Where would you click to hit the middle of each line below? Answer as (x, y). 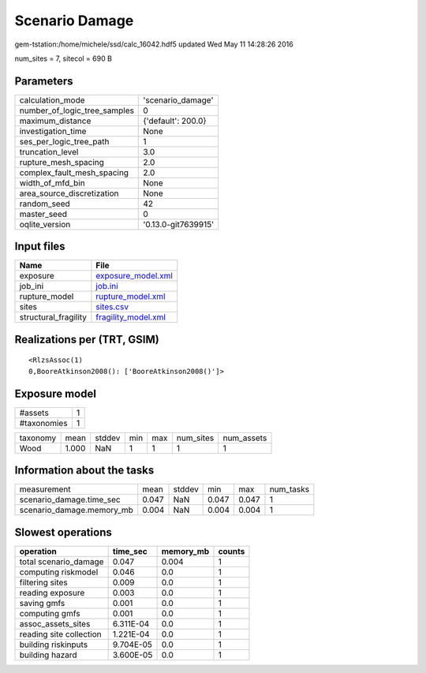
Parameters (44, 81)
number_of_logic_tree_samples (77, 110)
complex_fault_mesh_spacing (74, 172)
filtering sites (44, 582)
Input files (40, 247)
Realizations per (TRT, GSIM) (87, 339)
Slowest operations (63, 532)
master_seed (43, 214)
